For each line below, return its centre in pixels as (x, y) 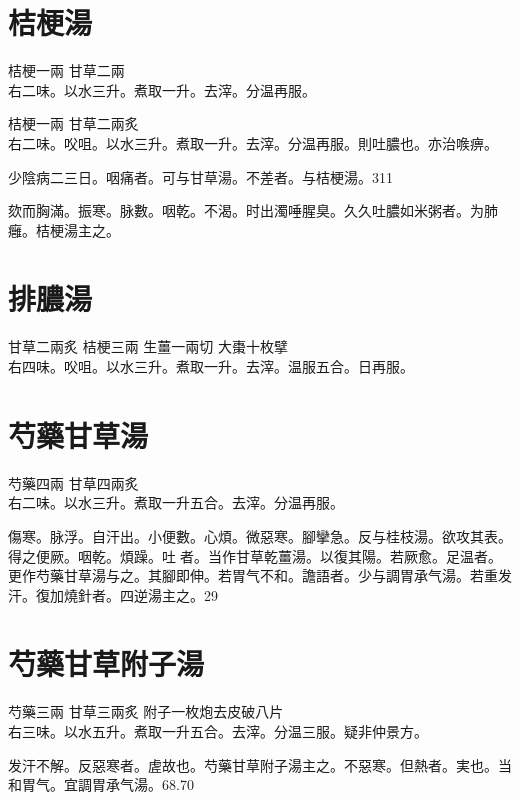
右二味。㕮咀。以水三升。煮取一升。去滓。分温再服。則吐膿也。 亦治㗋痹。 (253, 142)
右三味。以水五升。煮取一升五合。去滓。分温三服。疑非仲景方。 (218, 731)
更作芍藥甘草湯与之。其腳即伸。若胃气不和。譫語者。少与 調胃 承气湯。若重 (253, 575)
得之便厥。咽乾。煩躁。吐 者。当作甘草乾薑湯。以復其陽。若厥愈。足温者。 (255, 555)
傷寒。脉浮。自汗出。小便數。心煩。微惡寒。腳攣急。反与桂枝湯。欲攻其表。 (260, 535)
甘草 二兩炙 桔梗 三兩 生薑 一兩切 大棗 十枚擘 (148, 346)
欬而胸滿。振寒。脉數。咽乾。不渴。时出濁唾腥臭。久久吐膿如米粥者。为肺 (253, 210)
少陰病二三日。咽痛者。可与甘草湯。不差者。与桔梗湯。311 (200, 176)
